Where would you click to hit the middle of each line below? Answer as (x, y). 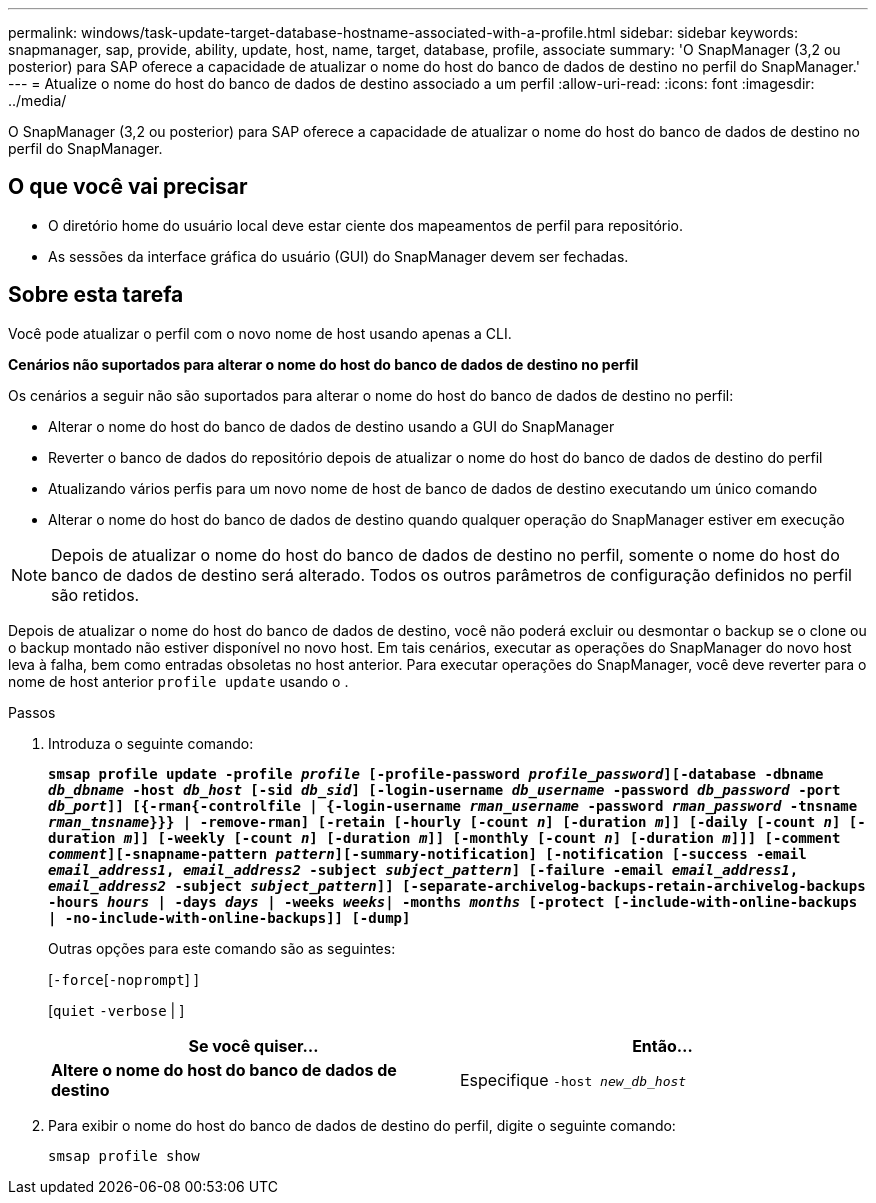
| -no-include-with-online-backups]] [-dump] (229, 917)
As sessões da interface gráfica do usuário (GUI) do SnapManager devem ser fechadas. (338, 256)
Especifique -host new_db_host (573, 1079)
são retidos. (95, 594)
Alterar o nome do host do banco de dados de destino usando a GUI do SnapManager (331, 426)
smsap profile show (124, 1155)
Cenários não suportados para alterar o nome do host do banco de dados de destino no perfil (323, 364)
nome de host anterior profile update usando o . (178, 681)
